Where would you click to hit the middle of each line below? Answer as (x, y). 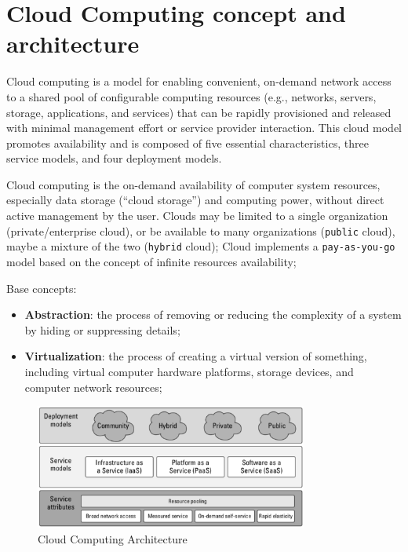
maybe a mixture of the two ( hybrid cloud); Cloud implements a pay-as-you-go (201, 246)
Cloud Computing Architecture (113, 539)
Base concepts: (42, 288)
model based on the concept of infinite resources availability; (151, 261)
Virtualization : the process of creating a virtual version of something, (196, 356)
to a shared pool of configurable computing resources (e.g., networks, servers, (191, 96)
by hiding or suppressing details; (102, 329)
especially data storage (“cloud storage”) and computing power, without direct (195, 200)
